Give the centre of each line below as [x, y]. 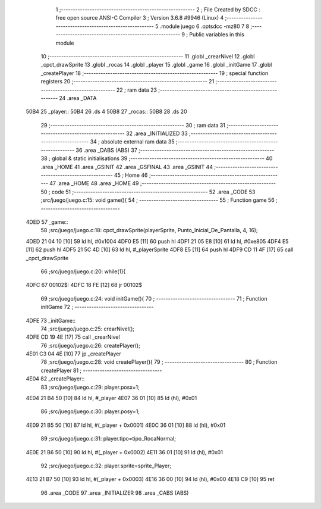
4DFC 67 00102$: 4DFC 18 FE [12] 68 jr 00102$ [84, 285]
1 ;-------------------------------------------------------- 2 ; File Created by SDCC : [158, 10]
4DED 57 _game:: [47, 222]
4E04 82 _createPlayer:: [55, 379]
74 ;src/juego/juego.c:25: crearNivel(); [88, 329]
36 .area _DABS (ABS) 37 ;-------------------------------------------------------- [175, 150]
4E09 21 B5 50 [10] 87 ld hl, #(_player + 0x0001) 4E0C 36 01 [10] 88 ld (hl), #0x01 [126, 425]
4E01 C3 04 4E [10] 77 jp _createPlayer [73, 354]
